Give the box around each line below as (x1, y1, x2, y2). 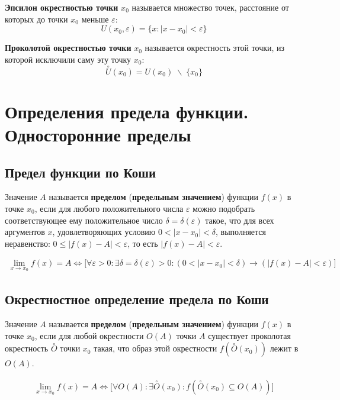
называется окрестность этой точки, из (145, 41, 285, 54)
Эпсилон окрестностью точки (5, 1, 118, 13)
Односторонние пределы (5, 122, 191, 146)
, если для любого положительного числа (34, 202, 184, 214)
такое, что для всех (205, 214, 274, 226)
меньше (81, 12, 109, 25)
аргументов (5, 225, 45, 238)
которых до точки (5, 12, 68, 25)
